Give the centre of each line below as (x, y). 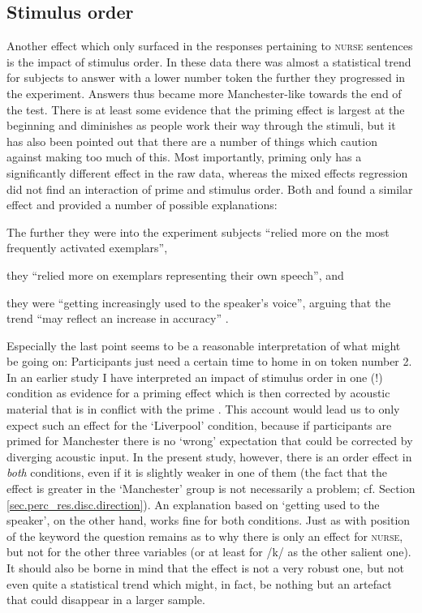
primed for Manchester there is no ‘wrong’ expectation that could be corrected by (210, 441)
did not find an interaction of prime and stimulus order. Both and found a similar (210, 189)
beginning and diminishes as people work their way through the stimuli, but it (201, 125)
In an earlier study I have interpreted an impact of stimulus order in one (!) (195, 377)
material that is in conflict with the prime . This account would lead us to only (203, 409)
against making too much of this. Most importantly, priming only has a (184, 157)
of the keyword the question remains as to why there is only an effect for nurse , (205, 536)
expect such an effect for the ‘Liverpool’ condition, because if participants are (199, 424)
